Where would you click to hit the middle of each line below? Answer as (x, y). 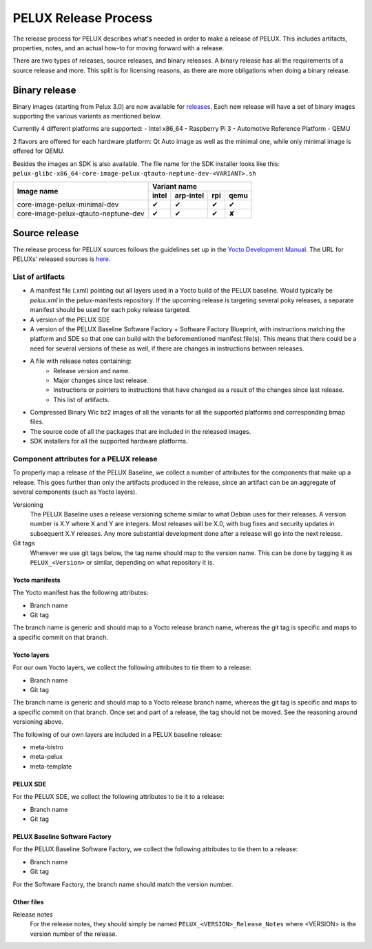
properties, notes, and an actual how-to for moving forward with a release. (118, 48)
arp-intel (189, 196)
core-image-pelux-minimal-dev (68, 205)
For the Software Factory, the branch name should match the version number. (123, 884)
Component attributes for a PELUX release (85, 459)
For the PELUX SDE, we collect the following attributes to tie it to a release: (119, 797)
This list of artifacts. (82, 399)
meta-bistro (46, 747)
